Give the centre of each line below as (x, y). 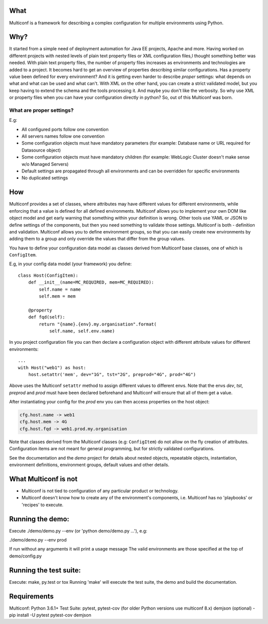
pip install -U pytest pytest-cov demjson (50, 615)
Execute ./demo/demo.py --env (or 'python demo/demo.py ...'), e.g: (78, 531)
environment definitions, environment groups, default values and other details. (89, 465)
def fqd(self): (47, 317)
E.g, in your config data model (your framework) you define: (70, 264)
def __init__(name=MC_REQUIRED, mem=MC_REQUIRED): (91, 282)
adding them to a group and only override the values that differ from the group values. (97, 239)
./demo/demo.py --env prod (38, 540)
